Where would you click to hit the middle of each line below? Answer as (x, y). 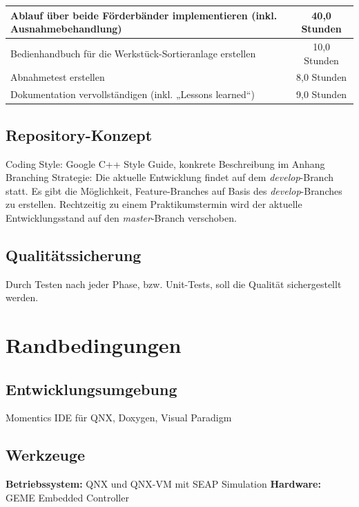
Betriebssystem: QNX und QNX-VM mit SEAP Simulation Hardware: (163, 484)
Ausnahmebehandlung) (66, 29)
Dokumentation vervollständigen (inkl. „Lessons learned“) (133, 94)
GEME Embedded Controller (67, 497)
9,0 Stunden (322, 94)
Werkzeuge (46, 455)
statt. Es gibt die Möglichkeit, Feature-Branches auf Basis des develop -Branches (174, 190)
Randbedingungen (94, 345)
